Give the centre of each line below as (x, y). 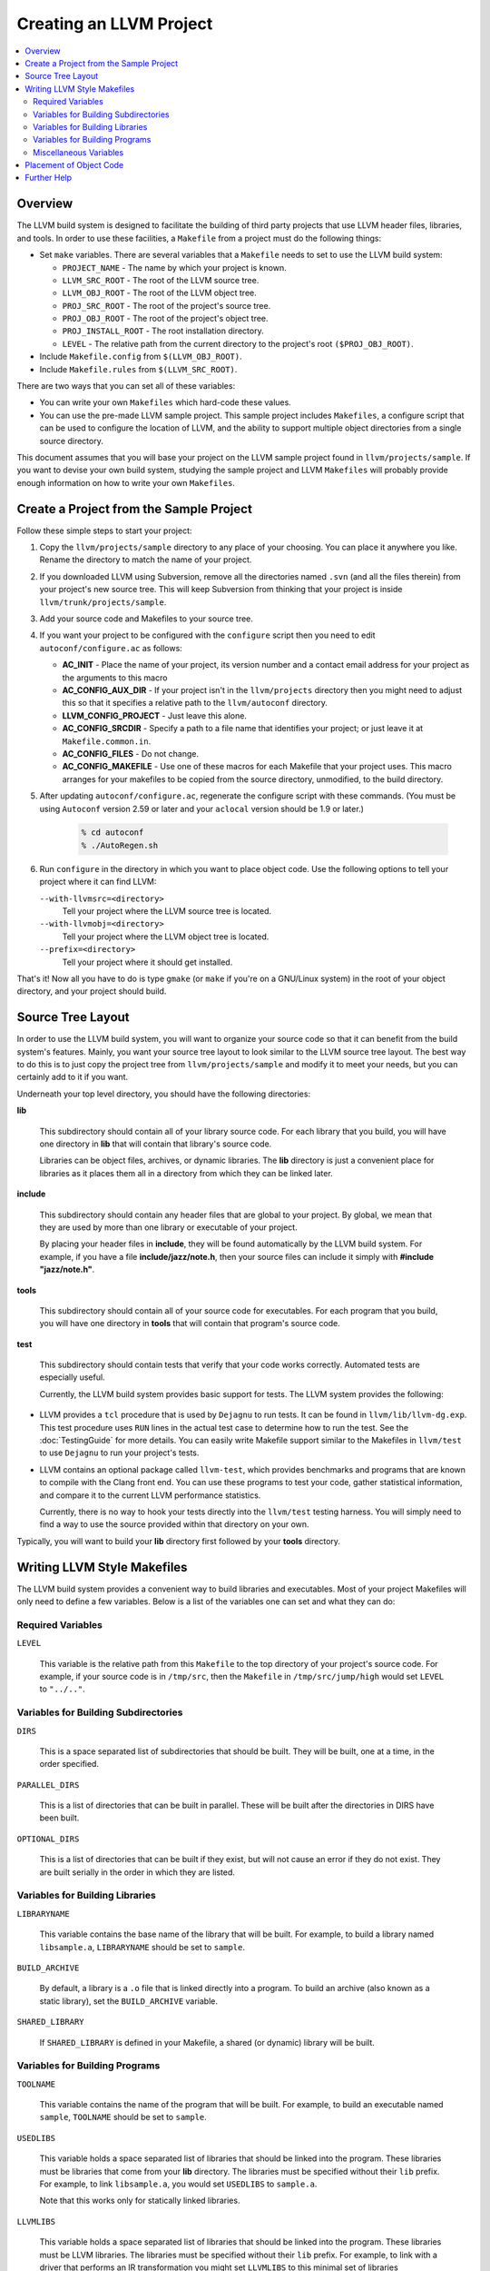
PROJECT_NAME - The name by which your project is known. (174, 267)
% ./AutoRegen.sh (120, 845)
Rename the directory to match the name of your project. (146, 560)
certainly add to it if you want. (73, 1077)
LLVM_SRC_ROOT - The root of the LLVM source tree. (161, 280)
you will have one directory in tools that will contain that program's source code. (190, 1324)
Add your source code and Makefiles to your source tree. (147, 619)
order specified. (69, 1764)
